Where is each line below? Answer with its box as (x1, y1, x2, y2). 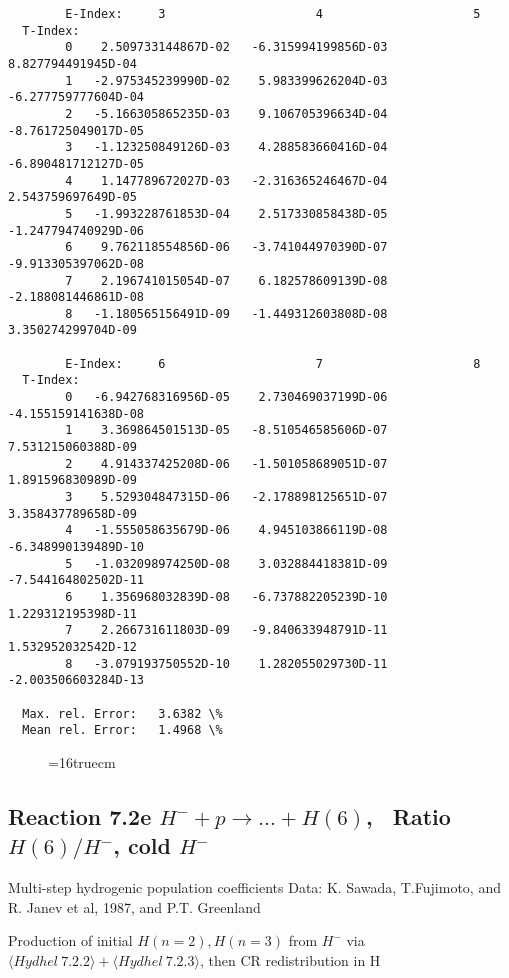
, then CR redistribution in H (199, 949, 381, 970)
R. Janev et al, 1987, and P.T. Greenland (8, 896, 261, 917)
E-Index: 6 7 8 (65, 356, 481, 371)
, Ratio (366, 800, 451, 831)
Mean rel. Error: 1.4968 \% (22, 723, 223, 738)
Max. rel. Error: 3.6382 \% (22, 706, 223, 721)
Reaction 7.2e (8, 800, 152, 831)
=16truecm (48, 751, 116, 772)
